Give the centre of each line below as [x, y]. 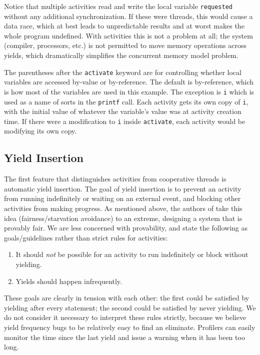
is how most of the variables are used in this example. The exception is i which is [129, 91]
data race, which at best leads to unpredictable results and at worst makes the [124, 26]
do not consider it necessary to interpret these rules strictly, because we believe [125, 317]
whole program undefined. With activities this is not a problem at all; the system [128, 35]
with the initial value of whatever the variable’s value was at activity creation [123, 111]
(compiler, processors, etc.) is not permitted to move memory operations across [125, 45]
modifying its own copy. [40, 131]
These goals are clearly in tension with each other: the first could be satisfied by [127, 298]
